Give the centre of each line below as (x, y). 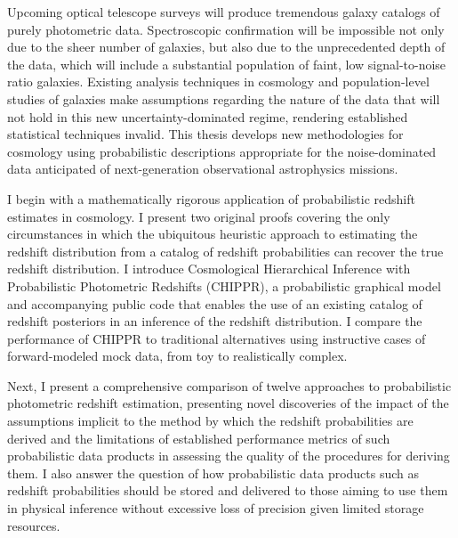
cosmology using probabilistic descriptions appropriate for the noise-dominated (222, 151)
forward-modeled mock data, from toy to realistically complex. (177, 356)
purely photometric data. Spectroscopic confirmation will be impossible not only (226, 29)
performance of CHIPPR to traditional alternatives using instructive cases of (217, 338)
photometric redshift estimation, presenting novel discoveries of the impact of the (228, 403)
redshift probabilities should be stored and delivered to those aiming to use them (228, 490)
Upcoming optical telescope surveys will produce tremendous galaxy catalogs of (224, 12)
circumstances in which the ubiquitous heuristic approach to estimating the (213, 234)
